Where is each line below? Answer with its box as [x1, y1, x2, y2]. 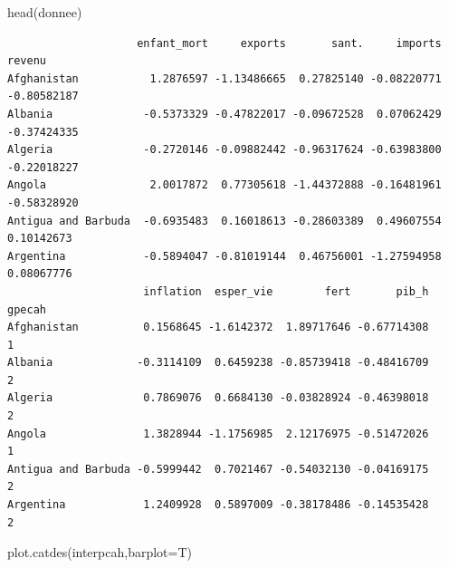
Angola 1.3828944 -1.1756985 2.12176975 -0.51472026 [7, 427, 429, 440]
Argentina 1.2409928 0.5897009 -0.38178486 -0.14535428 [7, 498, 429, 512]
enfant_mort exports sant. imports [137, 36, 442, 50]
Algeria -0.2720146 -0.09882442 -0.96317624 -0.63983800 [7, 143, 442, 157]
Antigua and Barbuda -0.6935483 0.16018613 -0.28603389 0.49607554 [7, 214, 442, 227]
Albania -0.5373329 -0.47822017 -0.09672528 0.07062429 [7, 107, 442, 120]
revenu [7, 54, 46, 68]
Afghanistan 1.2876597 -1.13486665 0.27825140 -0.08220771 [7, 72, 442, 85]
